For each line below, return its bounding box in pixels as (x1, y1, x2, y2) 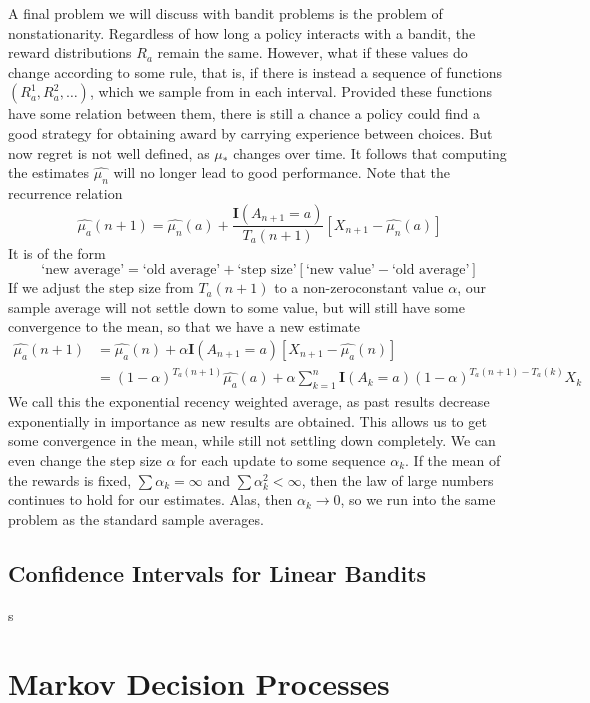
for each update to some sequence (180, 450, 386, 471)
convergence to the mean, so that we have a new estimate (8, 316, 361, 337)
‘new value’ (305, 263, 375, 278)
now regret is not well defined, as (8, 142, 210, 163)
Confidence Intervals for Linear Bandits (8, 557, 427, 588)
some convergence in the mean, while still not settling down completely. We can (8, 430, 496, 451)
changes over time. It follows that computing (233, 142, 507, 163)
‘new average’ (41, 263, 125, 278)
